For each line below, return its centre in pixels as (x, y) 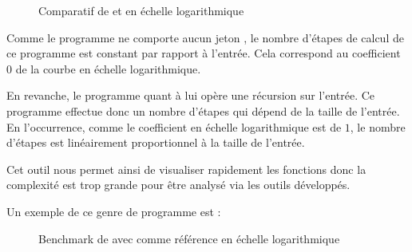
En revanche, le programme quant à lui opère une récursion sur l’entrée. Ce (191, 95)
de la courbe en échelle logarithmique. (108, 68)
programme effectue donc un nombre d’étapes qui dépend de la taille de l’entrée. (203, 110)
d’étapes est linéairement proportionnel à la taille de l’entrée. (156, 142)
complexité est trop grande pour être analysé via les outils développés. (178, 185)
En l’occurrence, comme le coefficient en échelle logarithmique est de (174, 126)
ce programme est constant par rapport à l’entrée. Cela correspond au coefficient (204, 53)
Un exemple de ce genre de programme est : (114, 211)
